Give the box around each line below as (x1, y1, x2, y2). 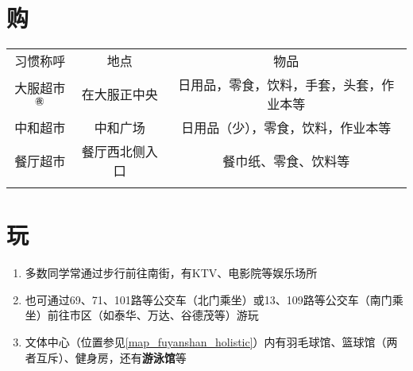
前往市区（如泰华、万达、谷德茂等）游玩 (47, 307, 259, 323)
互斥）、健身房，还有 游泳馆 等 (36, 349, 187, 365)
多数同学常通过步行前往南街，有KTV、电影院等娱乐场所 (25, 265, 318, 281)
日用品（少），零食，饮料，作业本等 (181, 118, 392, 137)
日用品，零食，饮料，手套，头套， (178, 75, 382, 95)
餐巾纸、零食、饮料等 (222, 152, 350, 171)
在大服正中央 (81, 85, 158, 104)
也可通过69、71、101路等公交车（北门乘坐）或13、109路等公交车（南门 (25, 291, 392, 307)
